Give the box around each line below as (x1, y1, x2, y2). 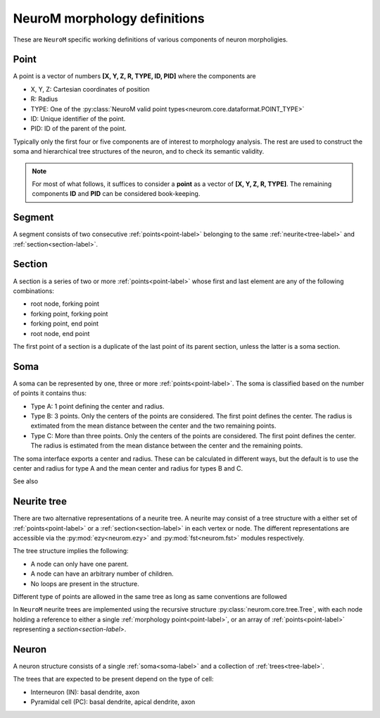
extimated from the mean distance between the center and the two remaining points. (30, 421, 277, 430)
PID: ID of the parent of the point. (30, 124, 127, 133)
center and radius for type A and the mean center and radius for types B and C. (13, 464, 243, 472)
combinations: (13, 286, 54, 295)
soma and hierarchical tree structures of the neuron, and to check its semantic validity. (13, 147, 265, 156)
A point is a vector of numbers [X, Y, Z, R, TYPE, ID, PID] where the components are (13, 72, 256, 80)
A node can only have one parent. (30, 559, 129, 568)
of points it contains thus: (13, 389, 87, 397)
